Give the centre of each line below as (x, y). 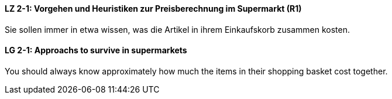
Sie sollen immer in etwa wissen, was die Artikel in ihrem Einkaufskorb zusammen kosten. (178, 29)
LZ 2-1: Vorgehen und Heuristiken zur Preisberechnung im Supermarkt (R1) (153, 8)
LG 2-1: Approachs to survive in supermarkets (96, 50)
